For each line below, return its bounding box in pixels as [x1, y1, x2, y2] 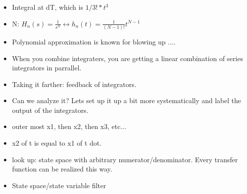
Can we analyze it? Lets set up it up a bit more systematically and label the [12, 95, 241, 106]
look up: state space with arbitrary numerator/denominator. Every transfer [12, 154, 238, 164]
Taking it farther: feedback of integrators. [12, 79, 136, 89]
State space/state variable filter [12, 180, 106, 190]
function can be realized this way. [12, 164, 112, 174]
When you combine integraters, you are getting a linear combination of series [12, 53, 243, 63]
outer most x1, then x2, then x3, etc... [12, 121, 126, 131]
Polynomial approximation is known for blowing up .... [12, 36, 176, 46]
